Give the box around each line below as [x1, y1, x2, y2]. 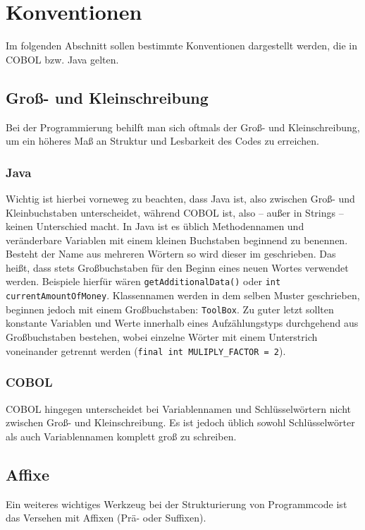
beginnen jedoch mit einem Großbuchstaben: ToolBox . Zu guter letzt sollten [6, 301, 334, 316]
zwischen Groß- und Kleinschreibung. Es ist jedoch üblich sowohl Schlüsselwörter [6, 415, 355, 430]
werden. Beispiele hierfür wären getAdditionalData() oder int [6, 274, 281, 289]
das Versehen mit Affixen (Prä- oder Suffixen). [6, 510, 206, 525]
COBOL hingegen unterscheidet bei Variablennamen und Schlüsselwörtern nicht [6, 401, 352, 416]
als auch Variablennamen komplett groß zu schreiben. [6, 428, 237, 443]
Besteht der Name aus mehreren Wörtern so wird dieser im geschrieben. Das [6, 246, 336, 261]
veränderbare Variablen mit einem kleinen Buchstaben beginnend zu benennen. [6, 232, 348, 247]
